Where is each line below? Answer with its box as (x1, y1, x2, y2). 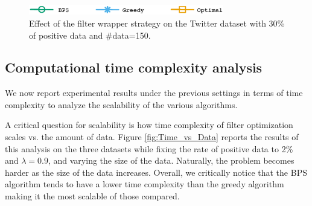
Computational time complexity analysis (5, 58, 263, 77)
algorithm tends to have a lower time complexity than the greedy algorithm (5, 178, 284, 190)
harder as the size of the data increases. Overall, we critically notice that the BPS (5, 166, 307, 178)
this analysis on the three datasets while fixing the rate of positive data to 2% (5, 142, 293, 155)
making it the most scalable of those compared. (5, 190, 180, 202)
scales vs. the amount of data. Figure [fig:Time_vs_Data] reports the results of (5, 130, 299, 143)
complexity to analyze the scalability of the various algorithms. (5, 98, 238, 111)
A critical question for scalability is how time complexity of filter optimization (5, 118, 293, 131)
